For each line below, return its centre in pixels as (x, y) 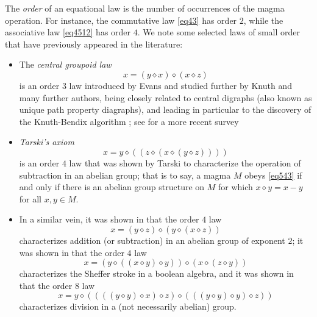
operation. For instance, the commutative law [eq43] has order (121, 20)
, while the (263, 20)
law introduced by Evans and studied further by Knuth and (180, 85)
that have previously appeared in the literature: (94, 44)
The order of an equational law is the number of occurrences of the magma (145, 8)
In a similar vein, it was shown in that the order (109, 219)
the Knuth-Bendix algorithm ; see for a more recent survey (129, 121)
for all (30, 198)
